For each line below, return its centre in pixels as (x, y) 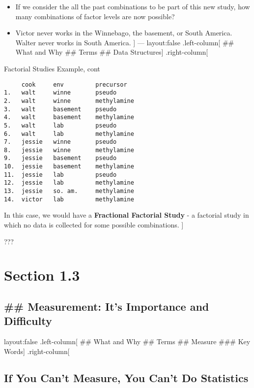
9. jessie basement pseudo (60, 158)
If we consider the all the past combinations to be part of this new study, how (133, 6)
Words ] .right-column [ (37, 351)
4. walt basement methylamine (69, 117)
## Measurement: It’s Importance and (107, 306)
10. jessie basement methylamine (69, 167)
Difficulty (28, 321)
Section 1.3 (42, 275)
